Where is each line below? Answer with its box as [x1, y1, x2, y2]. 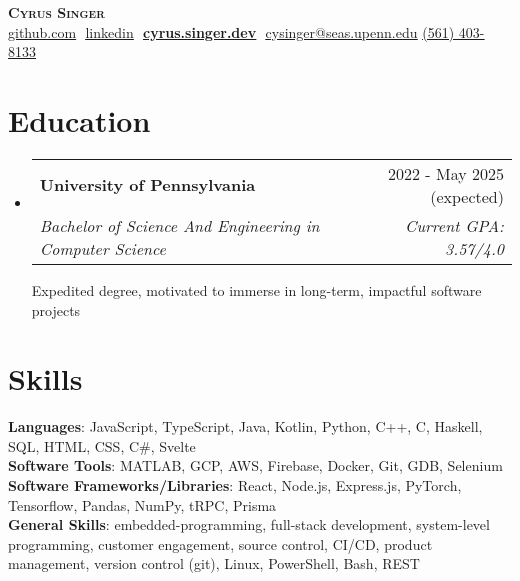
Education [8, 99, 151, 140]
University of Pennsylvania [39, 173, 256, 197]
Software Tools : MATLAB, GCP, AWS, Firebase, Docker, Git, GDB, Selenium [8, 455, 503, 476]
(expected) [430, 184, 504, 208]
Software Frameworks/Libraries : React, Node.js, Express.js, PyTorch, [8, 475, 462, 495]
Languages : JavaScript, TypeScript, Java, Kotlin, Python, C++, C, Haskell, [8, 416, 483, 437]
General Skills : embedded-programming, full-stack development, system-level [8, 514, 490, 535]
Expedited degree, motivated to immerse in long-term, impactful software [31, 279, 482, 300]
